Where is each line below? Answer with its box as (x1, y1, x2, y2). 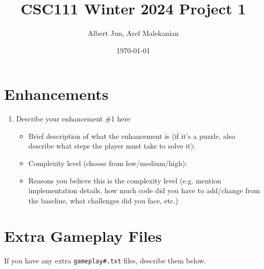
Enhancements (4, 84, 109, 105)
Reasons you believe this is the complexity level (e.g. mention (28, 175, 221, 185)
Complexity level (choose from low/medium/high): (28, 158, 187, 169)
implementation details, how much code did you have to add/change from (28, 185, 260, 196)
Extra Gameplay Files (4, 225, 162, 246)
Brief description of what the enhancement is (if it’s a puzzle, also (28, 130, 235, 141)
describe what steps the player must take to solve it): (28, 140, 195, 151)
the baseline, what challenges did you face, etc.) (28, 195, 178, 205)
